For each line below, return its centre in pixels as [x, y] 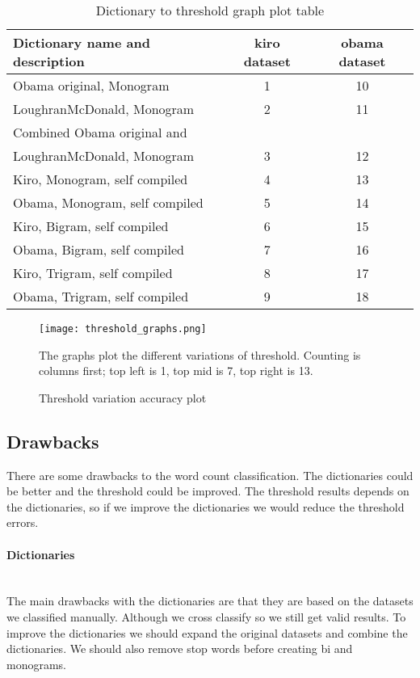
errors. [23, 522]
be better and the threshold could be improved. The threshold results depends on [208, 491]
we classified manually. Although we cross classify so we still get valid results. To [206, 617]
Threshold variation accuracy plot [123, 397]
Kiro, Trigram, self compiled [93, 273]
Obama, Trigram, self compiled [101, 296]
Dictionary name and [82, 42]
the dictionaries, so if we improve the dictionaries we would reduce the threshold [206, 506]
